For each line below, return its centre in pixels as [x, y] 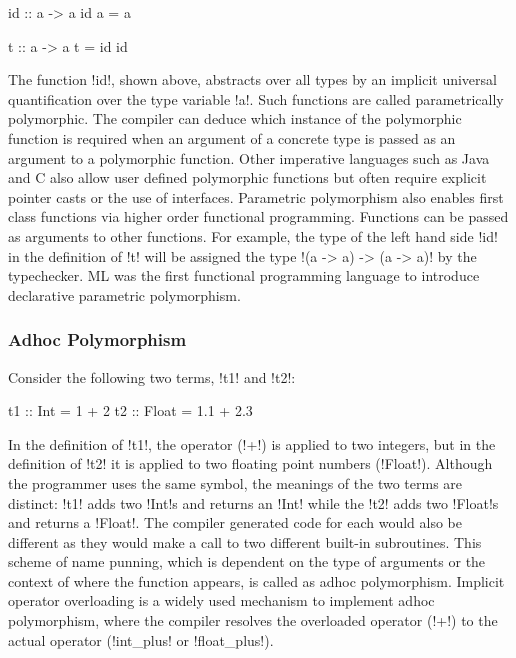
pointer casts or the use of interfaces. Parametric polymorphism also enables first [256, 196]
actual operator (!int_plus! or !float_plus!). [141, 639]
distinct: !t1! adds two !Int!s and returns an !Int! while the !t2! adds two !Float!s [253, 502]
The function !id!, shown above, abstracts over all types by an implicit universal [252, 79]
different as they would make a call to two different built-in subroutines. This [245, 541]
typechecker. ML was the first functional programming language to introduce [244, 275]
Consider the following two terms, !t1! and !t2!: [152, 376]
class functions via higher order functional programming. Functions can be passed [258, 216]
